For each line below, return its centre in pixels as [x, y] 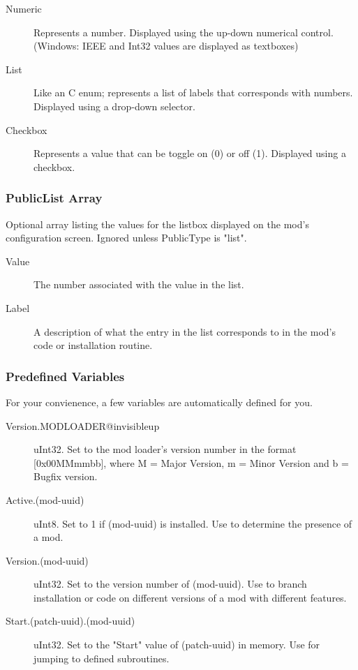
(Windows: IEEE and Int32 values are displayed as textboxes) [166, 46]
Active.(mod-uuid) [45, 499]
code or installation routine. [93, 345]
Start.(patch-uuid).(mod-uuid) [70, 621]
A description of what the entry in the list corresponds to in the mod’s [185, 331]
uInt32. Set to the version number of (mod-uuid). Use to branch [170, 584]
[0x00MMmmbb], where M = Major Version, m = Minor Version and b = [191, 462]
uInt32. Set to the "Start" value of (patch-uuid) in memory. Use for [177, 645]
